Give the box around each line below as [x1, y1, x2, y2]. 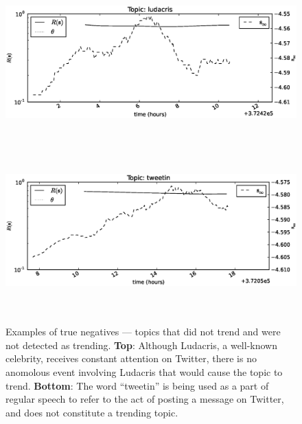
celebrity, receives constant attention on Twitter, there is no [5, 351, 257, 366]
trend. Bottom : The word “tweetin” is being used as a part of [5, 378, 269, 392]
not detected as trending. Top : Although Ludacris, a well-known [5, 337, 277, 352]
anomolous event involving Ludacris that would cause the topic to [5, 364, 283, 379]
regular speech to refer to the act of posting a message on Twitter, [5, 392, 284, 406]
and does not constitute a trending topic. [5, 405, 178, 419]
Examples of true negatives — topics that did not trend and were [5, 324, 281, 339]
